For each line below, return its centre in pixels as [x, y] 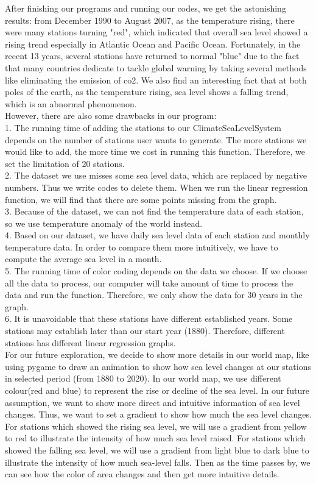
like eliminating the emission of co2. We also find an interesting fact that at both [156, 80]
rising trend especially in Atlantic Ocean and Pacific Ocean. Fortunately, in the [153, 44]
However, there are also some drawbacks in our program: [111, 116]
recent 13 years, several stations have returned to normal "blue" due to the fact [152, 56]
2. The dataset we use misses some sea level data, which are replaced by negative [156, 175]
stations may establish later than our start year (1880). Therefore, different [145, 331]
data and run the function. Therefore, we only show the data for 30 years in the [154, 295]
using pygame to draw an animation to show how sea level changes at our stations [158, 366]
